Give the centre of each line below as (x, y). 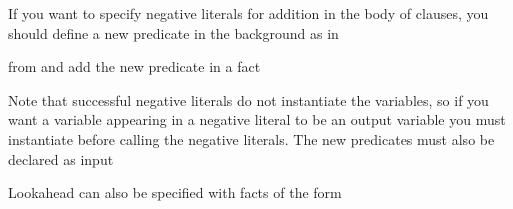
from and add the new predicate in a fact (134, 66)
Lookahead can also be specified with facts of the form (175, 192)
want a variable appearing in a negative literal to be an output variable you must (257, 119)
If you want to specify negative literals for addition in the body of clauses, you (248, 13)
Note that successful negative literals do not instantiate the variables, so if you (248, 99)
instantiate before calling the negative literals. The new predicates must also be (251, 138)
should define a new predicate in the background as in (173, 32)
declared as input (61, 158)
